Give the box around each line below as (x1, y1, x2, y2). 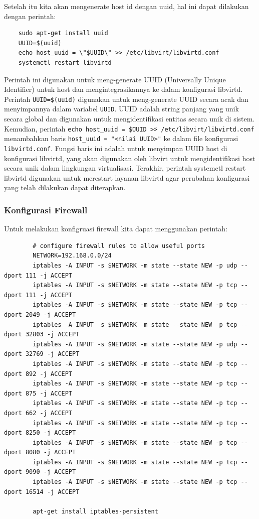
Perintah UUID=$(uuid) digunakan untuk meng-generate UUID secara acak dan (4, 93, 248, 104)
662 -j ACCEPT (25, 409, 73, 417)
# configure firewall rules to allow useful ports (33, 242, 205, 249)
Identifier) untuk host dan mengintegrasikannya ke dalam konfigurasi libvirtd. (4, 84, 243, 94)
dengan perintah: (4, 11, 56, 21)
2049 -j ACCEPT (25, 311, 76, 318)
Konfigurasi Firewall (4, 203, 88, 216)
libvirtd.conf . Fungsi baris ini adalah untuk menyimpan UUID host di (4, 143, 227, 153)
